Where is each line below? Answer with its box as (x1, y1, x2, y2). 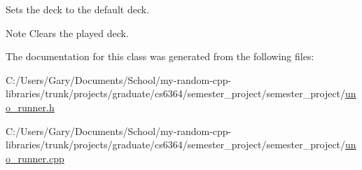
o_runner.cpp (6, 150, 64, 165)
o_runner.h (6, 99, 55, 114)
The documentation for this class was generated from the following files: (6, 49, 314, 64)
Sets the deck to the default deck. (6, 2, 150, 16)
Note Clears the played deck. (6, 25, 129, 40)
